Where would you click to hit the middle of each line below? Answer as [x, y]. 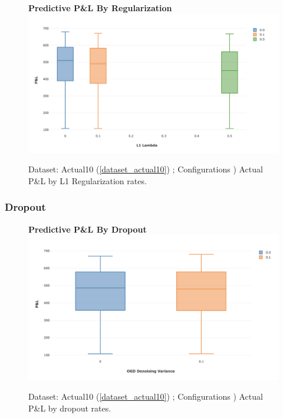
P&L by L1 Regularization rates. [88, 180]
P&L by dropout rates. [70, 408]
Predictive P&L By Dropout [88, 229]
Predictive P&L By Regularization [100, 8]
